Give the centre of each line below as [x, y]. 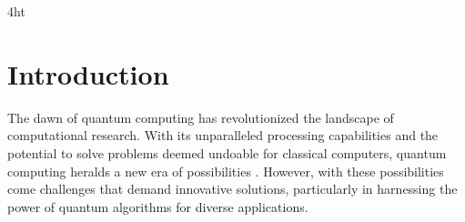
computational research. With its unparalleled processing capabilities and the [223, 135]
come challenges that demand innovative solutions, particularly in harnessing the [232, 189]
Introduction [88, 73]
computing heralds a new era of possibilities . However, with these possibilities [226, 171]
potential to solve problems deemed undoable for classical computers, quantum [227, 152]
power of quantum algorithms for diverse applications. [158, 206]
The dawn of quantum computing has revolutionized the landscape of [201, 117]
